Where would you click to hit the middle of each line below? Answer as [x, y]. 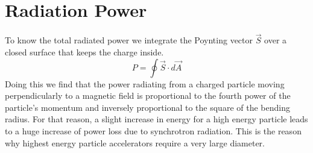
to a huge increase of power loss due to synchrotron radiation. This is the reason [153, 130]
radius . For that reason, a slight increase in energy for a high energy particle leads [156, 119]
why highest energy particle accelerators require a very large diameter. [135, 142]
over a [276, 40]
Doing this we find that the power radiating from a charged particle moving [145, 83]
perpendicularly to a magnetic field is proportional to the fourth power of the [148, 95]
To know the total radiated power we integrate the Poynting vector [129, 40]
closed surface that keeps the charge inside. [84, 52]
